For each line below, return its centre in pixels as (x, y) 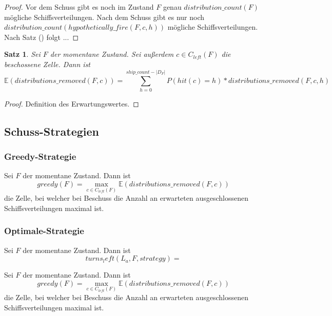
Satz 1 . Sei (22, 54)
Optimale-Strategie (44, 231)
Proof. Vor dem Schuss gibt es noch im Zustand (79, 7)
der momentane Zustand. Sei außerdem (112, 54)
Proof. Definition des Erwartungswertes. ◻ (72, 103)
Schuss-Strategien (52, 131)
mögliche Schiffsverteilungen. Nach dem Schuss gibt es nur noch (104, 17)
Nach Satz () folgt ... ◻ (42, 37)
